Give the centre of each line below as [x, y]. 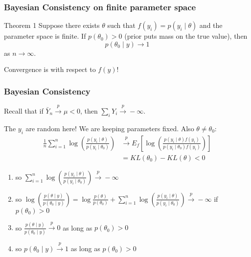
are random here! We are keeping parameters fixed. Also [110, 128]
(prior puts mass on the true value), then [186, 36]
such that [121, 25]
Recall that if [24, 111]
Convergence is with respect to [50, 69]
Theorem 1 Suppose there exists [52, 25]
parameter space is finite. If [45, 36]
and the [211, 25]
